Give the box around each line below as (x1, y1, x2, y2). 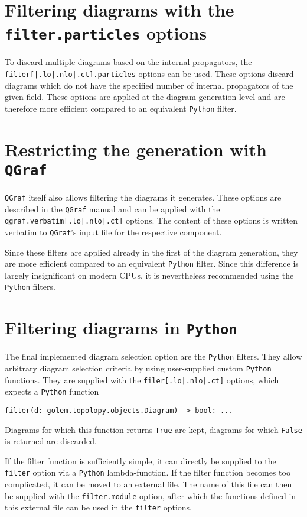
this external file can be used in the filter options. (5, 501, 192, 513)
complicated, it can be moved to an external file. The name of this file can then (5, 478, 292, 490)
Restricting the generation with (5, 137, 267, 161)
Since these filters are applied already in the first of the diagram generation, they (5, 245, 298, 258)
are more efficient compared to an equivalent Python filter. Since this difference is (5, 257, 299, 270)
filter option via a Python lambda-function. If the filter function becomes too (5, 466, 290, 479)
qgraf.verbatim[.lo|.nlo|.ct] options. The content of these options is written (5, 214, 298, 227)
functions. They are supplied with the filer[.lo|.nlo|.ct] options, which (5, 373, 279, 386)
